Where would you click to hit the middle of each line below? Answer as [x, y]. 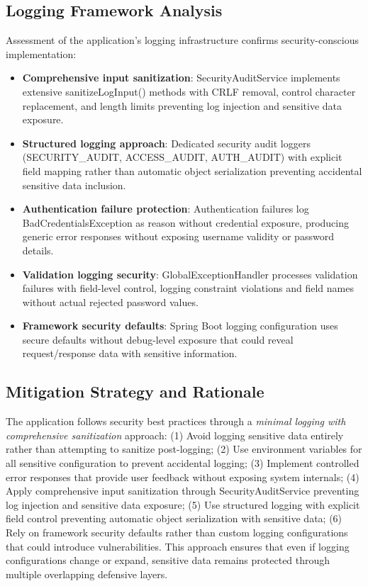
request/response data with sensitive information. [130, 353]
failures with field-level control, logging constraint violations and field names [188, 288]
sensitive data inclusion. [74, 185]
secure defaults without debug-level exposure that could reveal [158, 339]
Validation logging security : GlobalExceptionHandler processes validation [190, 274]
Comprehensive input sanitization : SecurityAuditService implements [181, 78]
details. [38, 250]
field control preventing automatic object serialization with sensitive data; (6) [174, 518]
